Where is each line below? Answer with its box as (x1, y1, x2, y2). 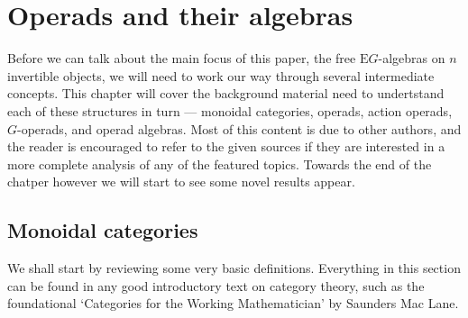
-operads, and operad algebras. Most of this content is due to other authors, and (17, 119, 462, 138)
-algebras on (378, 49, 445, 68)
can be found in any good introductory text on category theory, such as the (7, 276, 425, 295)
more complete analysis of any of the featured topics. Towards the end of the (7, 154, 432, 173)
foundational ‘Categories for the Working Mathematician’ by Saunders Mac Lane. (7, 294, 459, 313)
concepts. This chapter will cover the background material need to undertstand (7, 84, 445, 103)
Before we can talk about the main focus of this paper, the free (7, 49, 356, 68)
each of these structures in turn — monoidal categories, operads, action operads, (7, 101, 453, 120)
